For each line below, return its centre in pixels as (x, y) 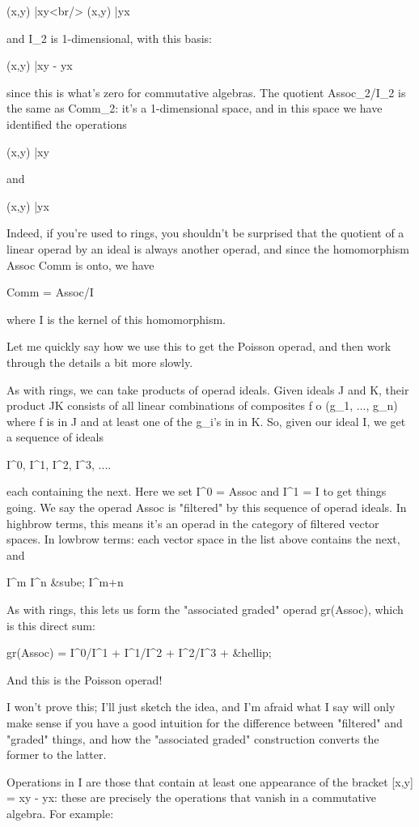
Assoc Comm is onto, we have (80, 264)
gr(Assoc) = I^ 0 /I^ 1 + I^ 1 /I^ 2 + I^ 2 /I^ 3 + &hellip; (139, 652)
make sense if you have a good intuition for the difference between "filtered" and (205, 723)
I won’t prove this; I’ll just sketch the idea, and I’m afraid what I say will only (201, 707)
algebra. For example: (60, 813)
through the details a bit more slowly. (100, 362)
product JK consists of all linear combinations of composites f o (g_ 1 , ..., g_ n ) (202, 405)
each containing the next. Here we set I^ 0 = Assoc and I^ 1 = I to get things (197, 491)
